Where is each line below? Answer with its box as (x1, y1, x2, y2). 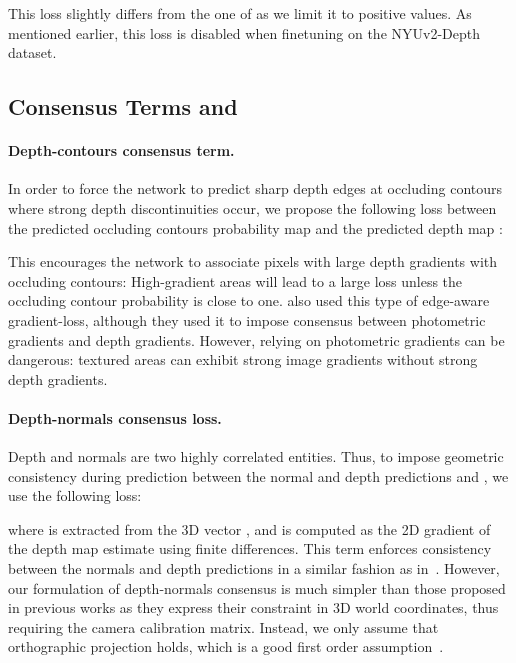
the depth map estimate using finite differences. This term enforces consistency (8, 538, 492, 559)
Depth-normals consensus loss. (8, 407, 222, 428)
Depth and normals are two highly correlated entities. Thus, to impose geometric (8, 446, 504, 467)
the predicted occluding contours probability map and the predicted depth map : (8, 217, 503, 238)
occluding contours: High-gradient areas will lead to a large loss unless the (8, 270, 463, 291)
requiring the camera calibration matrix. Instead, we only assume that (8, 616, 439, 637)
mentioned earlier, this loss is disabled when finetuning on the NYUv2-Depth (8, 22, 481, 43)
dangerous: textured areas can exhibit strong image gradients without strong (8, 349, 478, 370)
